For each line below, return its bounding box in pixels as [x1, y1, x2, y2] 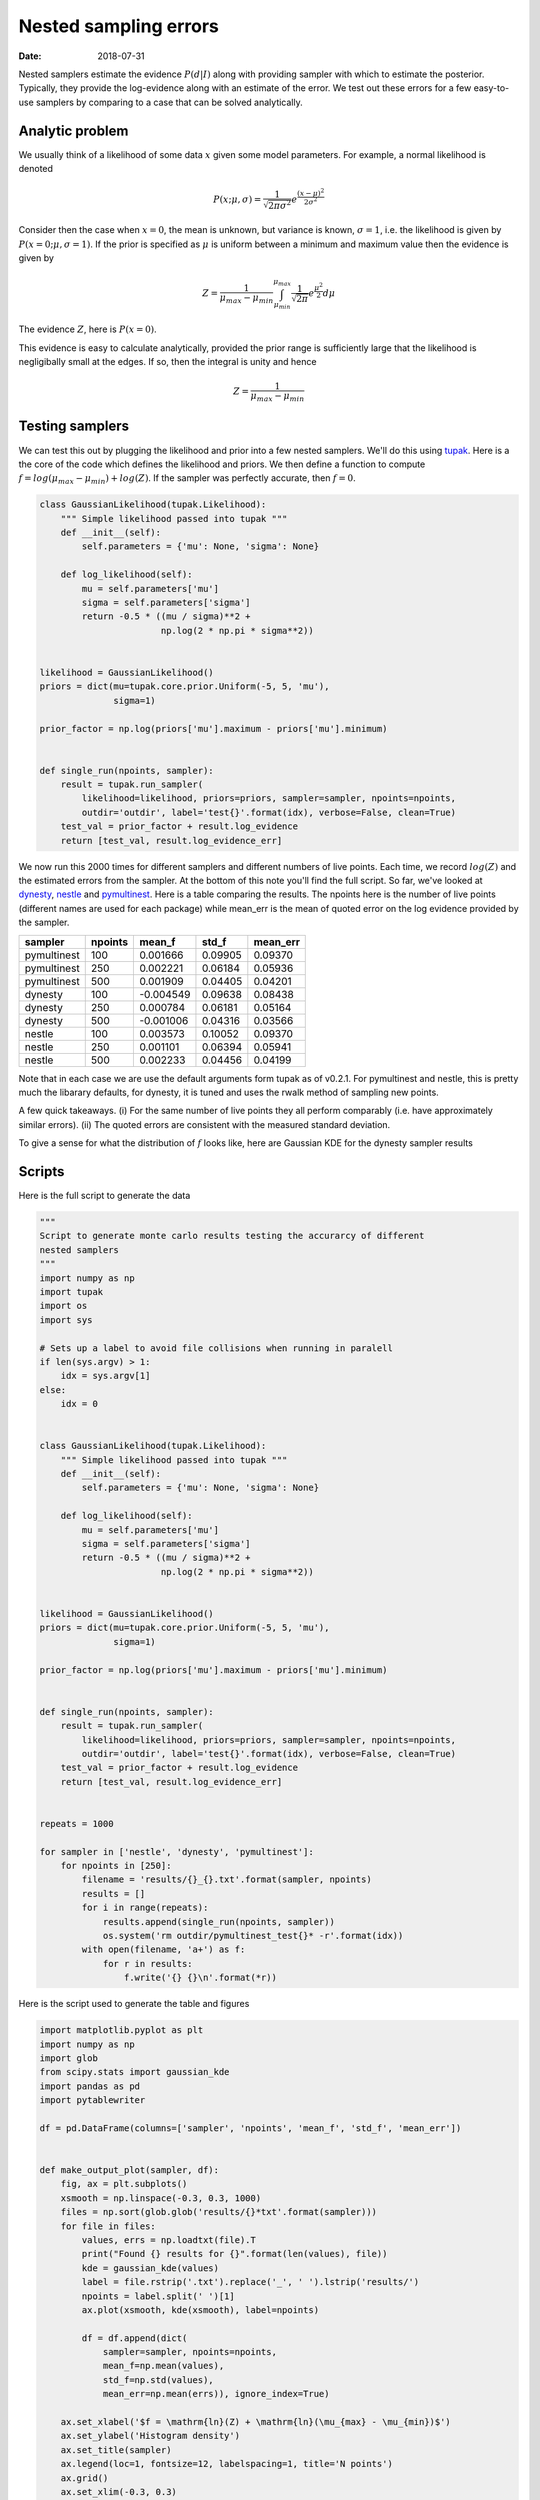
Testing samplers [18, 418, 130, 435]
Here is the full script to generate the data [18, 1190, 191, 1202]
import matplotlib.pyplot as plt [39, 2025, 204, 2036]
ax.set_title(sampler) [60, 2444, 172, 2455]
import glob [39, 2052, 99, 2064]
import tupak [39, 1286, 104, 1297]
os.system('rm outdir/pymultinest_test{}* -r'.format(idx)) [102, 1930, 404, 1941]
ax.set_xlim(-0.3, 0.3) [60, 2486, 177, 2497]
